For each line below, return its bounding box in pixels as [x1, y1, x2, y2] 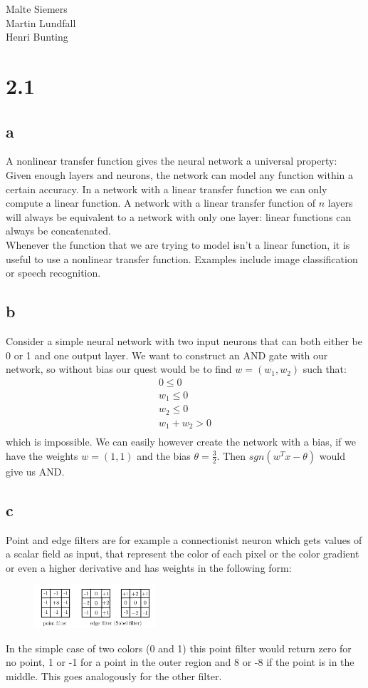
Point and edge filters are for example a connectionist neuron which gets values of [6, 532, 362, 547]
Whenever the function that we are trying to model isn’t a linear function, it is [6, 237, 350, 252]
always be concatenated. [6, 223, 111, 238]
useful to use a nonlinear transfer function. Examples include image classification [6, 251, 358, 266]
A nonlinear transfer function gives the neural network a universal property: [6, 153, 337, 168]
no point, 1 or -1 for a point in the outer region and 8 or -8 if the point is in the [6, 654, 354, 669]
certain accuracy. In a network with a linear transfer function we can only [6, 181, 327, 196]
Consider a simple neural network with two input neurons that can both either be [6, 333, 362, 348]
